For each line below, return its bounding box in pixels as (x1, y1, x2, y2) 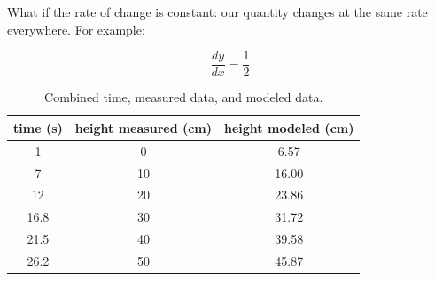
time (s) (13, 118, 63, 137)
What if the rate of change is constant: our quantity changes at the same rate (7, 3, 428, 20)
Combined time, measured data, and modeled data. (44, 88, 323, 106)
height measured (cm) (74, 118, 213, 137)
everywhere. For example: (7, 20, 145, 38)
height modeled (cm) (224, 118, 354, 137)
